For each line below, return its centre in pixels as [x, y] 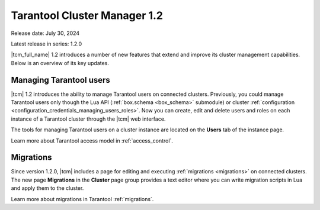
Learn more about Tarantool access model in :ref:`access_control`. [92, 140]
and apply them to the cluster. [47, 188]
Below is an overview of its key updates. [60, 63]
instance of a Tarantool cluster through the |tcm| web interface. [88, 119]
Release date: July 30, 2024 [45, 33]
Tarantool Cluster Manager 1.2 [87, 15]
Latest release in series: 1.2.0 [47, 44]
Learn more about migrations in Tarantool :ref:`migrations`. [82, 199]
